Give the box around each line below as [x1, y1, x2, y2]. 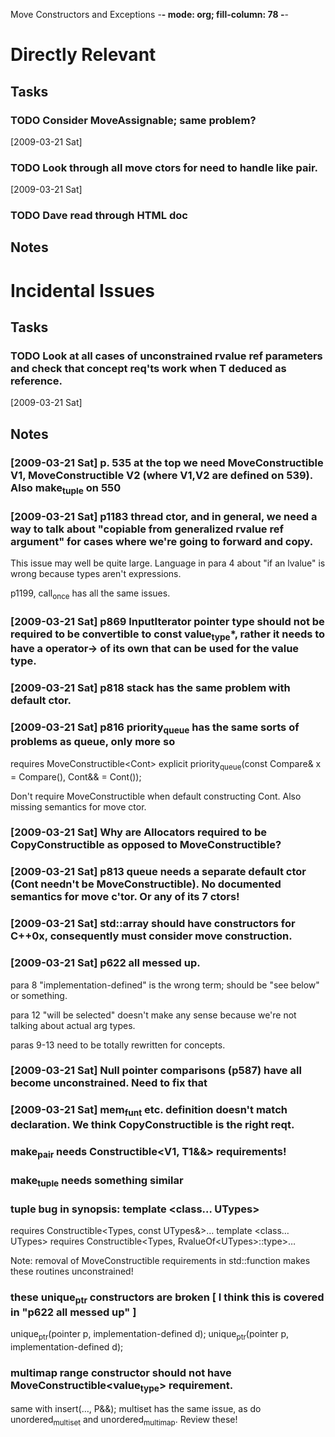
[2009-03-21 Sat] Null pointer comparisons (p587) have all [10, 1064, 302, 1078]
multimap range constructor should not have [10, 1365, 232, 1379]
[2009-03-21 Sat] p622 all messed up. [10, 956, 201, 970]
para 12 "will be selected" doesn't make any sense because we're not [10, 1009, 297, 1021]
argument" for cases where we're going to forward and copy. [10, 534, 314, 548]
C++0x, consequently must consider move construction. [10, 929, 293, 943]
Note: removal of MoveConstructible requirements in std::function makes [10, 1255, 311, 1267]
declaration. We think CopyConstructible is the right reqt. [10, 1117, 295, 1131]
